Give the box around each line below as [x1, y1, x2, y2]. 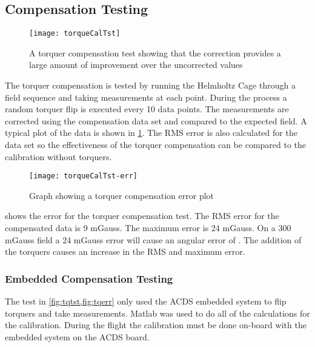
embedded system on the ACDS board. [5, 330, 150, 343]
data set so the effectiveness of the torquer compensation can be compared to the [5, 138, 307, 151]
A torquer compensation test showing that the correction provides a [29, 46, 281, 59]
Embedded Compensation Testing [5, 271, 173, 286]
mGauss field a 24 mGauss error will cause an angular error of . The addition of [5, 233, 302, 246]
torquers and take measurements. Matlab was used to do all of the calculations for [5, 306, 310, 319]
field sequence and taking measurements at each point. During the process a [5, 90, 287, 103]
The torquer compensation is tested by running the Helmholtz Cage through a [5, 79, 296, 92]
